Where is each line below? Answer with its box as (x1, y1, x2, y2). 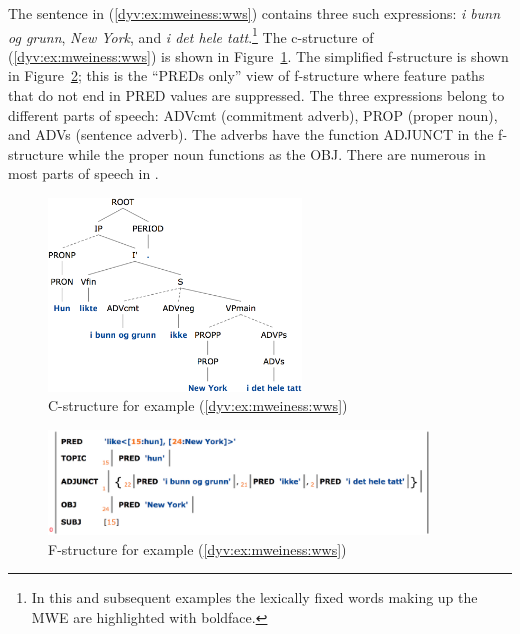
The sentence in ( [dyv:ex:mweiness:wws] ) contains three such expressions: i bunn (8, 3, 501, 23)
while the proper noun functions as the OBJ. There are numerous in (68, 143, 486, 164)
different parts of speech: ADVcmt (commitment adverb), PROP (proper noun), (8, 104, 498, 125)
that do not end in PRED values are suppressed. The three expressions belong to (8, 85, 505, 106)
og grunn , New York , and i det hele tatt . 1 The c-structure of (8, 23, 374, 47)
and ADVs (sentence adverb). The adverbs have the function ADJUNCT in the (8, 124, 494, 145)
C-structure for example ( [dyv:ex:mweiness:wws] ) (48, 395, 348, 416)
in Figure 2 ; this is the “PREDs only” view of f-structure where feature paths (8, 65, 485, 86)
